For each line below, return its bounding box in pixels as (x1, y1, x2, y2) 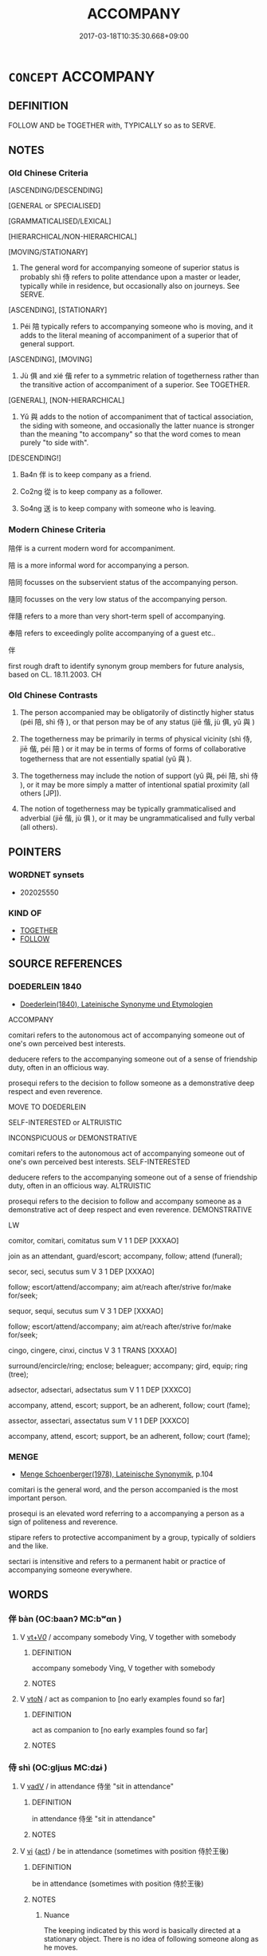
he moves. (43, 1942, 78, 1952)
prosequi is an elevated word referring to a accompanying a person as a (8, 1509, 245, 1518)
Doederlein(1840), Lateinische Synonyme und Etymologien (19, 999, 214, 1009)
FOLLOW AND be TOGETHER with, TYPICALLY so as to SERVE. (8, 121, 217, 130)
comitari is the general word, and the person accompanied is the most (8, 1485, 239, 1494)
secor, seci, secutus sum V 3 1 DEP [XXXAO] (8, 1266, 155, 1276)
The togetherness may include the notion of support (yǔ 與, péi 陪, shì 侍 (19, 771, 259, 780)
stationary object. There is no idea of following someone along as (43, 1934, 259, 1943)
